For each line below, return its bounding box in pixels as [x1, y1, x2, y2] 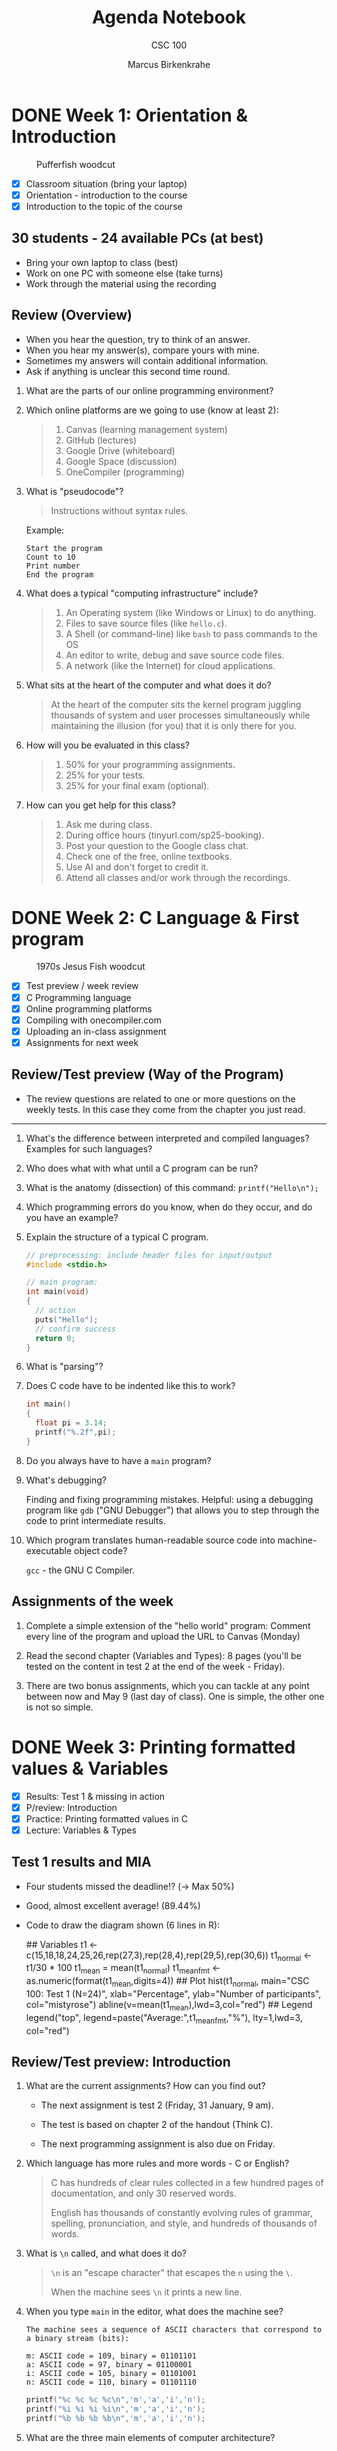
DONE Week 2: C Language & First [11, 906, 300, 929]
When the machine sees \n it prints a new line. [50, 2286, 243, 2298]
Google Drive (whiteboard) [65, 444, 176, 456]
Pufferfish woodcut [36, 158, 116, 170]
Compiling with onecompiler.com [25, 1014, 162, 1026]
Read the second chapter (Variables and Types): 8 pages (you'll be [25, 1649, 302, 1661]
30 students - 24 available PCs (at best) [11, 230, 264, 247]
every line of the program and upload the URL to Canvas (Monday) [25, 1630, 301, 1642]
